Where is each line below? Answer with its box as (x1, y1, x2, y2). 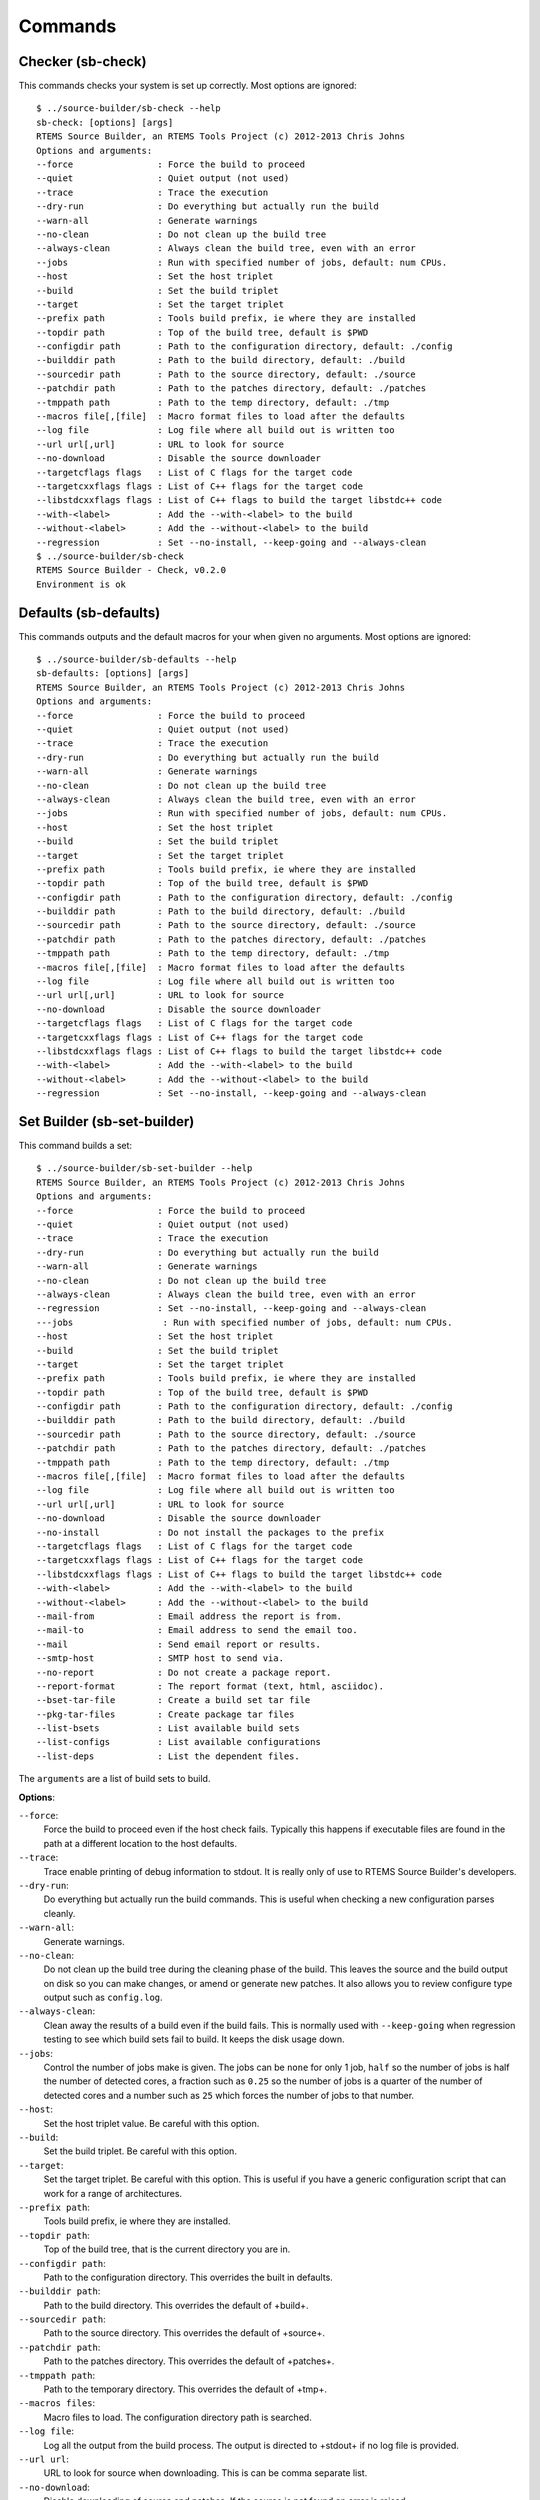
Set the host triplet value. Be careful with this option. (43, 2117, 260, 2129)
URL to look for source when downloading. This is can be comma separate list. (43, 2467, 368, 2479)
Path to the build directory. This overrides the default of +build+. (43, 2299, 309, 2311)
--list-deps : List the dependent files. (36, 1750, 300, 1762)
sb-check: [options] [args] (36, 116, 174, 128)
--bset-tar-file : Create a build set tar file (36, 1695, 311, 1706)
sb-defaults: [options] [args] (36, 668, 190, 679)
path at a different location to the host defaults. (43, 1837, 238, 1849)
